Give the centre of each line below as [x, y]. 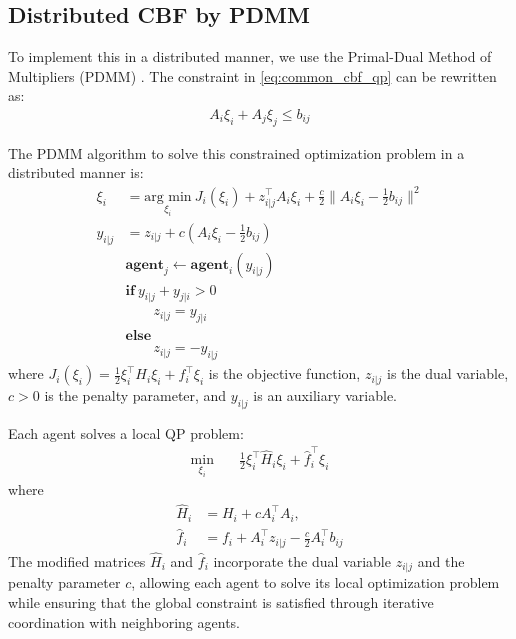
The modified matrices [77, 560]
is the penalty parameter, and [135, 395]
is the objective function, [284, 373]
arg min [168, 196]
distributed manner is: [76, 172]
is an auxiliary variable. [325, 395]
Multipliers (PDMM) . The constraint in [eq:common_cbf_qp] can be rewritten [252, 75]
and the [441, 560]
